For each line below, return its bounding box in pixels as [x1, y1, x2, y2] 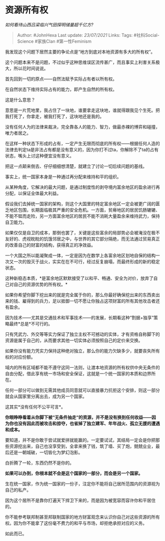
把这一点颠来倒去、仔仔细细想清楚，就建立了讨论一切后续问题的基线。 [5, 163, 147, 169]
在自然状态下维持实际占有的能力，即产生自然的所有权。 [5, 86, 117, 92]
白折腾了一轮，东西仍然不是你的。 [5, 460, 74, 466]
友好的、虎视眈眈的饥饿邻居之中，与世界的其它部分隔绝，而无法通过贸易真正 [5, 236, 160, 242]
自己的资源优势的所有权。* [13, 281, 68, 287]
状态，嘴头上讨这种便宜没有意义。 [5, 153, 74, 159]
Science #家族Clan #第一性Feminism [17, 38, 92, 44]
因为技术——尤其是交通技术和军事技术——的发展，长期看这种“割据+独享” [5, 315, 154, 320]
